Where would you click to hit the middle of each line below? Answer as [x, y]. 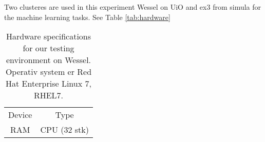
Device [20, 115]
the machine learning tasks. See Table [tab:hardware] [87, 17]
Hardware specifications [49, 36]
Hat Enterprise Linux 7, [49, 84]
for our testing [49, 48]
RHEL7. [49, 95]
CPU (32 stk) [64, 130]
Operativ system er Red [49, 72]
